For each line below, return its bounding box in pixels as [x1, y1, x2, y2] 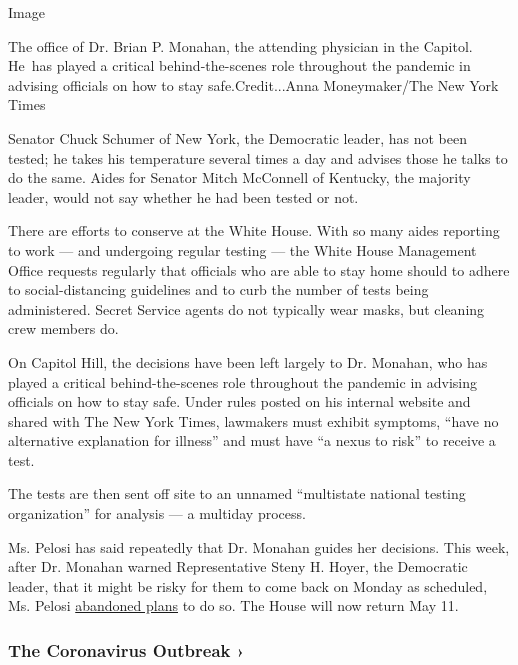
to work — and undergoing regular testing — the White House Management [8, 239, 477, 260]
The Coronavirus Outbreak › [8, 637, 245, 662]
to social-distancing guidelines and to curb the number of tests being [8, 279, 429, 300]
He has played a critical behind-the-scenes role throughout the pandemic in [8, 55, 471, 76]
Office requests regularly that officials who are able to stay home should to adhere [8, 259, 510, 280]
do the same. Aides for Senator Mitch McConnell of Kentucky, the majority [8, 167, 471, 188]
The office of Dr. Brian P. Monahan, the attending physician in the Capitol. [8, 35, 473, 56]
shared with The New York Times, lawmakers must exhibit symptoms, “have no [8, 410, 499, 431]
